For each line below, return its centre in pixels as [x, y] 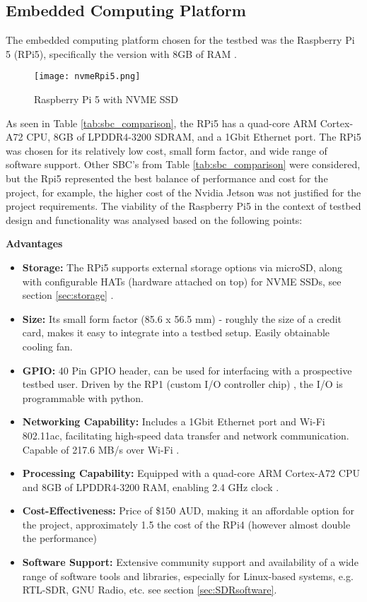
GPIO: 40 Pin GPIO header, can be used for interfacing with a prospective [187, 370]
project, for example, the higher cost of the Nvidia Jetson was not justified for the [183, 192]
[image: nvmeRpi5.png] [87, 77]
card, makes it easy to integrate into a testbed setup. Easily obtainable [176, 332]
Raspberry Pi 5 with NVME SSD [106, 99]
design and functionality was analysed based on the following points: [154, 219]
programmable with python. [83, 397]
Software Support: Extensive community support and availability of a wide [190, 562]
